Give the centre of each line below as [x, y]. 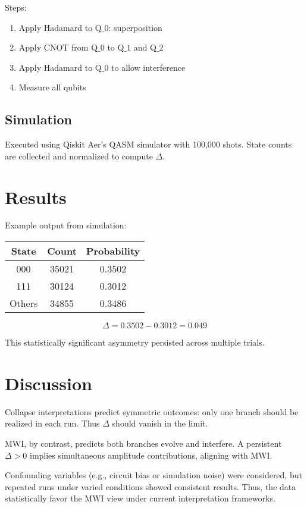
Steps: [16, 7]
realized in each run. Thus [52, 423]
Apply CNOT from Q [58, 47]
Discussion [48, 383]
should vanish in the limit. [160, 423]
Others [24, 303]
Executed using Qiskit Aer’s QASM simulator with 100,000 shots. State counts [148, 144]
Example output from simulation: [66, 225]
